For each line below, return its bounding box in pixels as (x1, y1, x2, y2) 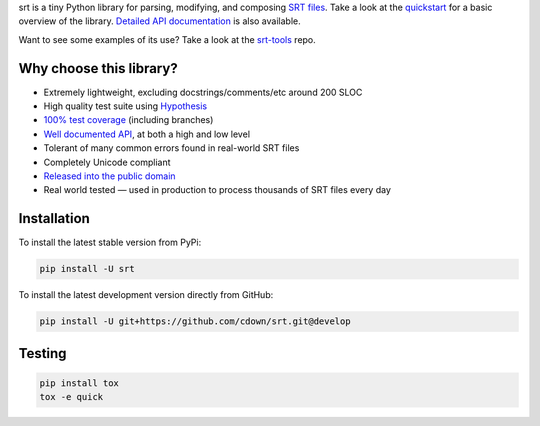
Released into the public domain (43, 170, 176, 182)
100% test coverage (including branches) (43, 114, 214, 126)
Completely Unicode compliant (43, 156, 171, 168)
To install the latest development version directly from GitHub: (18, 289, 274, 301)
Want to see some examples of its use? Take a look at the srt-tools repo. (18, 33, 317, 45)
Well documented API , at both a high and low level (43, 128, 250, 140)
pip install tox (39, 377, 120, 389)
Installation (18, 210, 90, 227)
